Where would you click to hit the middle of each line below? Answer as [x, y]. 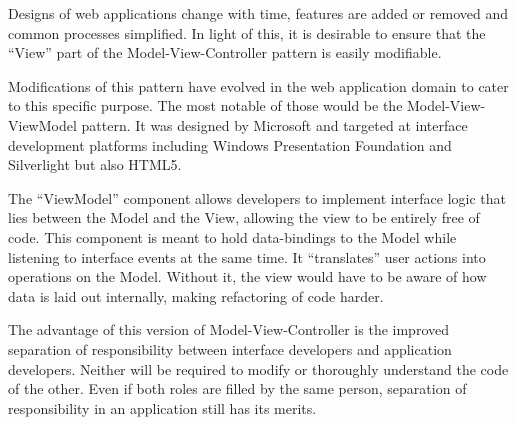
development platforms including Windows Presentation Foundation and [230, 144]
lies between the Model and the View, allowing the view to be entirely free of [244, 217]
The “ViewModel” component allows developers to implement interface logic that [257, 197]
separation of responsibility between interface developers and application [230, 348]
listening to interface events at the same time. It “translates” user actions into [247, 256]
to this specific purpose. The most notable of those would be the [205, 105]
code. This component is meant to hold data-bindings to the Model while [232, 236]
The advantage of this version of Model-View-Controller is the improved [228, 329]
